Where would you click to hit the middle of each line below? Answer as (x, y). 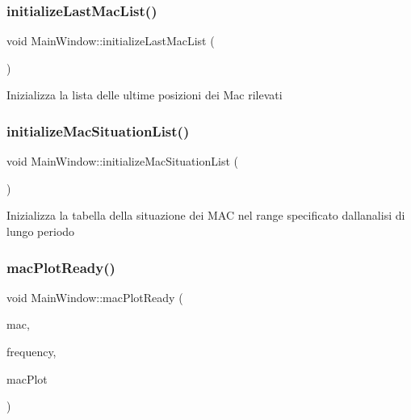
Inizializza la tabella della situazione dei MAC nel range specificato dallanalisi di (206, 215)
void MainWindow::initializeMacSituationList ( (122, 161)
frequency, (31, 351)
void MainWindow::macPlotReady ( (95, 297)
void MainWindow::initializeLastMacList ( (111, 41)
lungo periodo (41, 231)
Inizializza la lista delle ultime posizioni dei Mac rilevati (145, 95)
